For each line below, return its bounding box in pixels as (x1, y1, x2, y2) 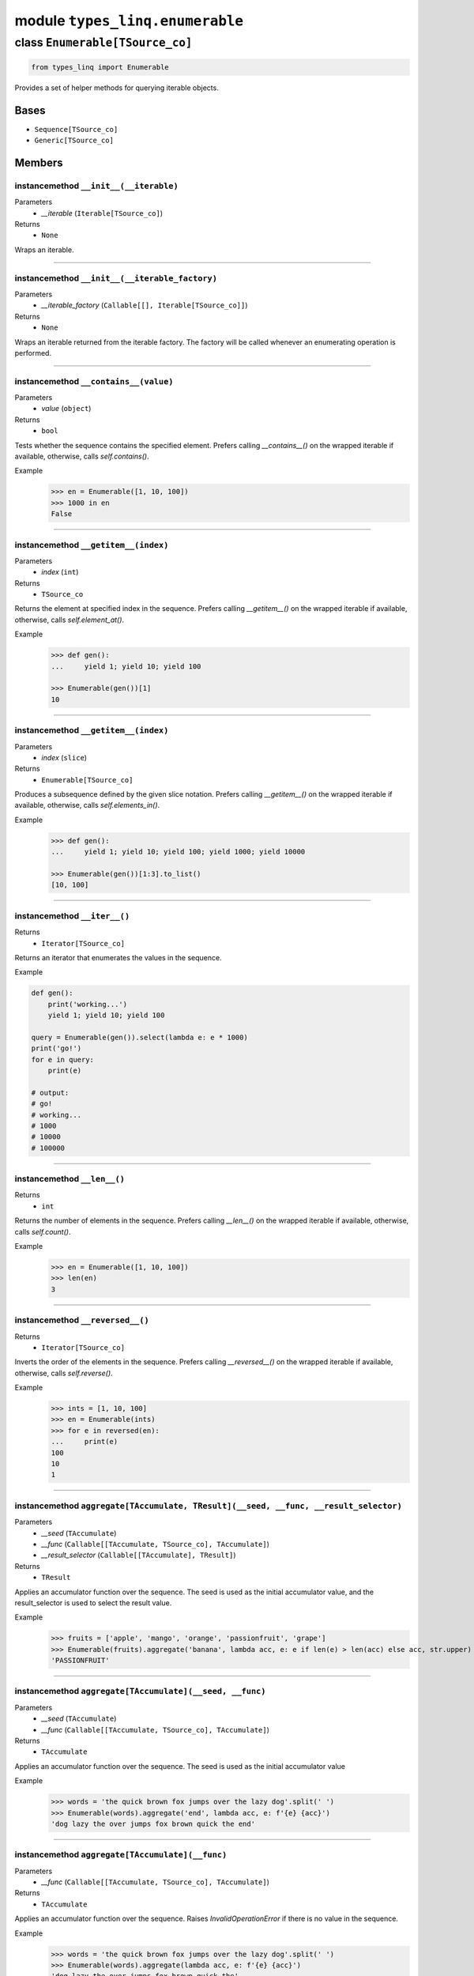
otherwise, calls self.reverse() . (14, 1368, 114, 1378)
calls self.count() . (14, 1227, 71, 1236)
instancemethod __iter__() (14, 910, 130, 921)
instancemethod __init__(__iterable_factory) (14, 273, 217, 284)
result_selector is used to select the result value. (14, 1597, 172, 1608)
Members (14, 156, 63, 169)
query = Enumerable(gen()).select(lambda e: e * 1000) (31, 1032, 248, 1042)
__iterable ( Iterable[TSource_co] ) (41, 208, 164, 217)
